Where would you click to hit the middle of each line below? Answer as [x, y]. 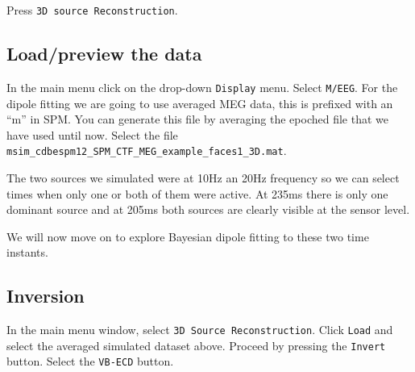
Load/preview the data [104, 54]
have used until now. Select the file [92, 134]
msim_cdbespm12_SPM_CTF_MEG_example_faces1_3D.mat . [147, 150]
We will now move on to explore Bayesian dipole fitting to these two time [188, 236]
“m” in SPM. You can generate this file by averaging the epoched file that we [197, 119]
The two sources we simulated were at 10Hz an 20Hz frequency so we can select [203, 177]
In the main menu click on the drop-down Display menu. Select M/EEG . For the [202, 87]
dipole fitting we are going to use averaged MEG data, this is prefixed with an [200, 103]
